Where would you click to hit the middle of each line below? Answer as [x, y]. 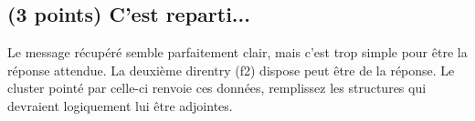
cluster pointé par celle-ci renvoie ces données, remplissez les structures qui [217, 88]
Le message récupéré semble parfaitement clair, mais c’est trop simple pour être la [237, 52]
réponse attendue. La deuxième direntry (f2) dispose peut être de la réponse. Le [231, 70]
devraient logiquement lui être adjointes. [120, 105]
